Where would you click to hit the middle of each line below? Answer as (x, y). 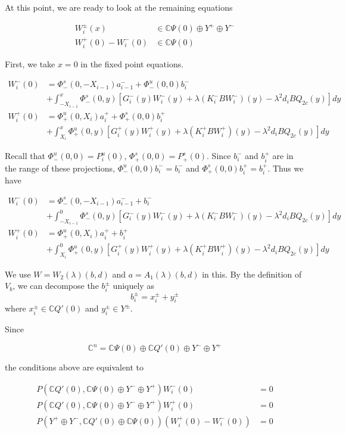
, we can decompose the (56, 286)
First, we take (30, 64)
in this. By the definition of (252, 274)
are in (283, 156)
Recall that (25, 156)
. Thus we (286, 168)
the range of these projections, (60, 168)
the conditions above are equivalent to (74, 367)
